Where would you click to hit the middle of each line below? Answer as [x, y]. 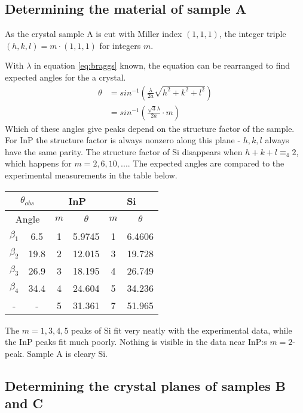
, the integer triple [253, 34]
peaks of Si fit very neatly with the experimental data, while [182, 330]
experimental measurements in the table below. [91, 175]
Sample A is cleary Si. [68, 353]
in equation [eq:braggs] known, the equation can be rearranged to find [162, 65]
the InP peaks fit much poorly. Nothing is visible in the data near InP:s [136, 342]
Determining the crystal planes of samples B [145, 385]
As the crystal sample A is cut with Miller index [94, 34]
